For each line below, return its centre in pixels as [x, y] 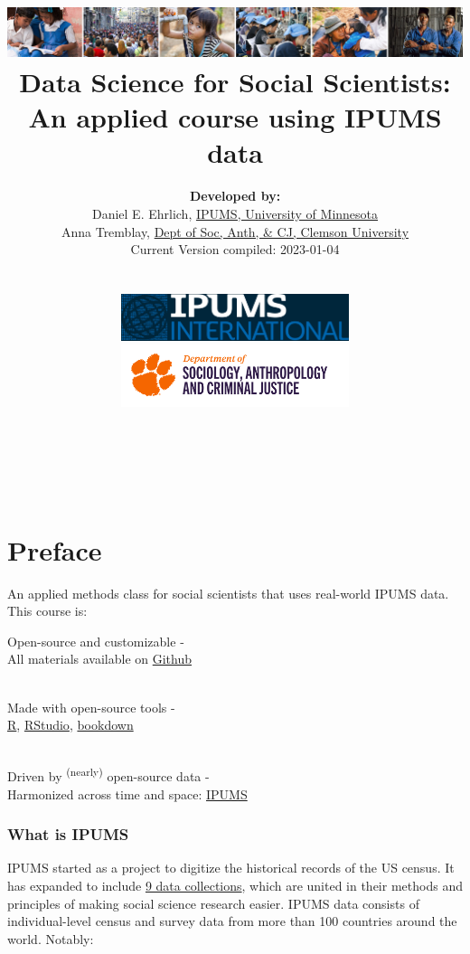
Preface [55, 549]
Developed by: [235, 196]
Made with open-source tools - [91, 707]
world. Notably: [51, 938]
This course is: [47, 611]
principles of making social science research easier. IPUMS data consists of [213, 903]
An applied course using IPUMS [235, 117]
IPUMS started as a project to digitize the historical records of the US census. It [231, 868]
